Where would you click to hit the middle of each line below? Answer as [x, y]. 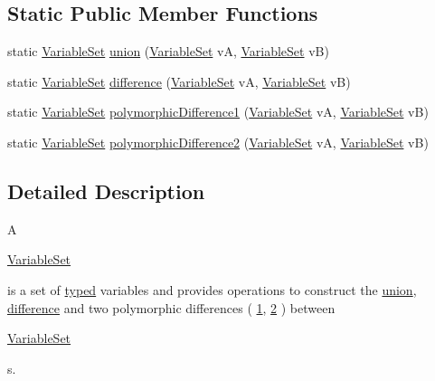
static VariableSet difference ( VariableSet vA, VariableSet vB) [179, 81]
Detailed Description [106, 190]
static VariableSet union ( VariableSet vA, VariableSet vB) [168, 51]
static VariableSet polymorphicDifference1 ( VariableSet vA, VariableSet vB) [218, 112]
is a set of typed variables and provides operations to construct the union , [212, 289]
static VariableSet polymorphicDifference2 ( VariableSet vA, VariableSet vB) [218, 142]
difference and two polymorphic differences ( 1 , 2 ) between [171, 307]
